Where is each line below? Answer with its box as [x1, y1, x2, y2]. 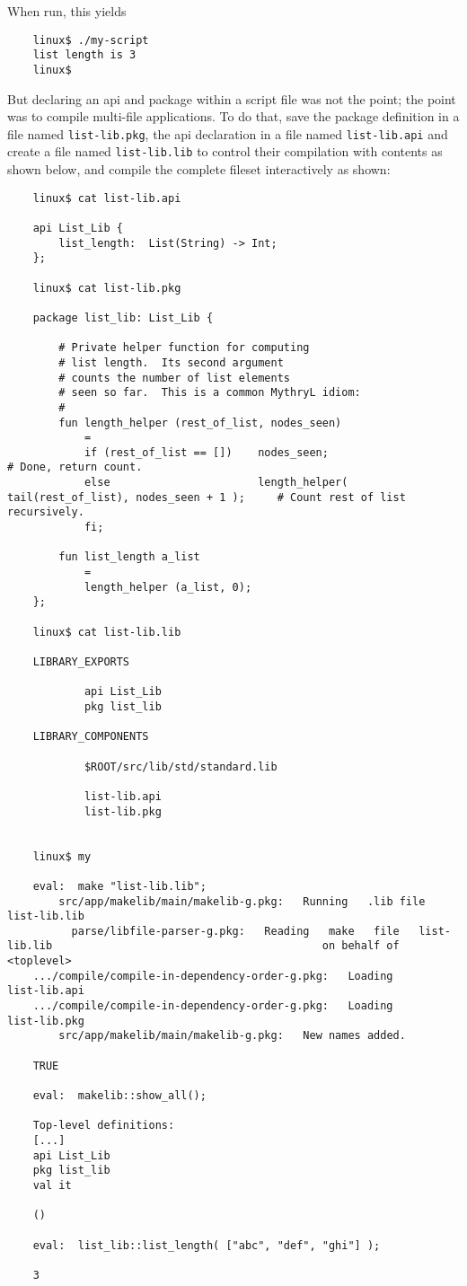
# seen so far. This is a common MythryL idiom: [58, 386, 361, 400]
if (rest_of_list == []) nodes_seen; [84, 445, 329, 459]
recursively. [7, 506, 84, 519]
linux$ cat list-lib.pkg [32, 281, 181, 295]
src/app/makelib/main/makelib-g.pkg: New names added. [58, 1029, 406, 1043]
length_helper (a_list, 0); [84, 580, 252, 594]
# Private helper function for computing [58, 341, 310, 355]
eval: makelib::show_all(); [32, 1089, 207, 1103]
